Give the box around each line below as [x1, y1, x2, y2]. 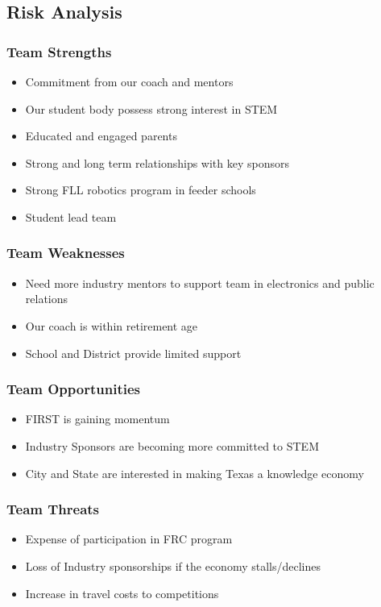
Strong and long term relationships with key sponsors [25, 154, 290, 171]
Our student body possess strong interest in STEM [25, 100, 278, 117]
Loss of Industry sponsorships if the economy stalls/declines [25, 557, 321, 574]
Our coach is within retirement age [25, 317, 198, 334]
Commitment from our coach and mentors [25, 73, 234, 89]
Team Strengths [6, 41, 112, 61]
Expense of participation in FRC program [25, 530, 233, 547]
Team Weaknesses [6, 243, 125, 263]
